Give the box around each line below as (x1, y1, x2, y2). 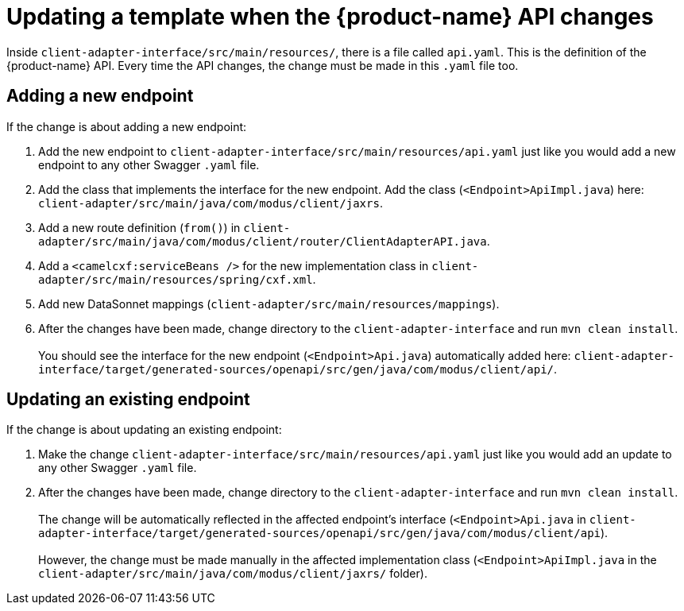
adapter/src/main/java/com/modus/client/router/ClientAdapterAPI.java (38, 234, 487, 248)
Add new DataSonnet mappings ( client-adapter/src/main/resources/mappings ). (38, 296, 500, 311)
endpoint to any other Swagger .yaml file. (38, 157, 260, 172)
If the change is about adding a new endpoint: (6, 119, 247, 133)
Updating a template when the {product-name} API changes (6, 3, 654, 30)
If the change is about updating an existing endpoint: (6, 423, 282, 437)
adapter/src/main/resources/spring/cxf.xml (38, 273, 313, 286)
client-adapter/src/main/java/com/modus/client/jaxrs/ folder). (38, 567, 427, 581)
